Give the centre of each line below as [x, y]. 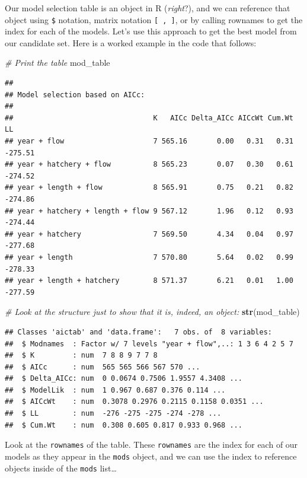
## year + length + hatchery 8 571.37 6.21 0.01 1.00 [149, 281]
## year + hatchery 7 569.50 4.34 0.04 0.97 [149, 234]
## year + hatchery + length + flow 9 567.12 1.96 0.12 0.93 [149, 211]
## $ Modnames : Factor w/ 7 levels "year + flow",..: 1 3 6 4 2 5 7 [149, 344]
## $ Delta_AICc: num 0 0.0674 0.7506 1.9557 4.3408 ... [124, 379]
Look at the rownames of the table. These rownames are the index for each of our [151, 444]
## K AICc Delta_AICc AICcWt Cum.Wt [149, 118]
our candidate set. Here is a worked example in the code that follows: [131, 42]
